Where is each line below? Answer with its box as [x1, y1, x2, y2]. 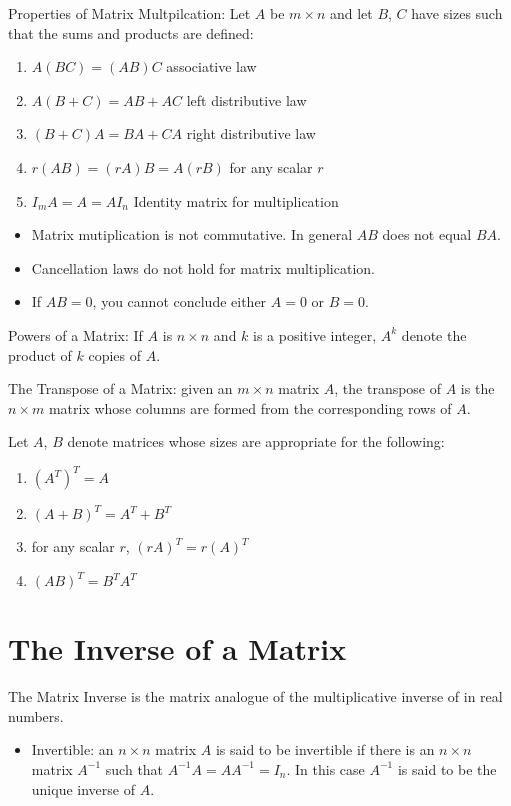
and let [329, 3, 373, 23]
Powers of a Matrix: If [8, 324, 143, 345]
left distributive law [186, 89, 307, 110]
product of [8, 344, 72, 365]
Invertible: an [31, 739, 114, 760]
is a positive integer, [253, 324, 377, 345]
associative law [166, 56, 257, 77]
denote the [401, 324, 467, 345]
